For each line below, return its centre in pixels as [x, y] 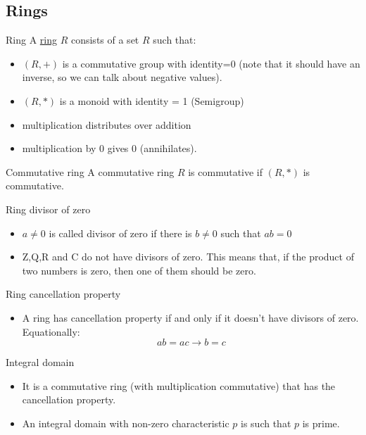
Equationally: [51, 331]
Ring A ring [31, 40]
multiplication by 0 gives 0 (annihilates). [109, 148]
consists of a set [105, 40]
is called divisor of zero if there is [120, 233]
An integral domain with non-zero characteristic [126, 423]
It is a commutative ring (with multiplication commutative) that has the [179, 385]
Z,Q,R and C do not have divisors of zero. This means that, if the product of [188, 257]
